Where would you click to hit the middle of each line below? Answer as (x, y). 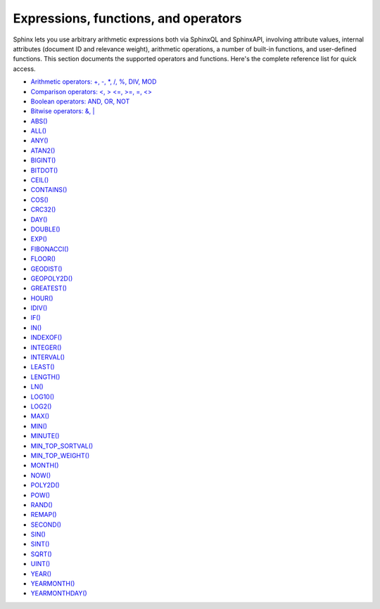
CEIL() (40, 180)
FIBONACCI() (50, 249)
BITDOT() (44, 170)
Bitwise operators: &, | (63, 111)
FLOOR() (43, 259)
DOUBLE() (45, 229)
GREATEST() (49, 288)
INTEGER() (46, 347)
